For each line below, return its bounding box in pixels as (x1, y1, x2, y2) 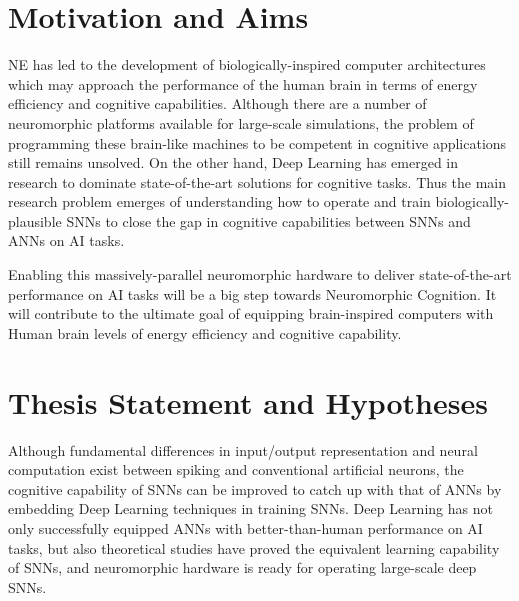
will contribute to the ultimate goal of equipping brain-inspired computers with (8, 303, 494, 324)
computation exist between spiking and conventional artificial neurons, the (8, 459, 464, 480)
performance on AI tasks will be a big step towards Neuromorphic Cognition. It (8, 283, 497, 304)
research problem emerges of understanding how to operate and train (8, 191, 431, 212)
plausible (8, 210, 62, 231)
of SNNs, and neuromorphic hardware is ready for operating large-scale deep (8, 557, 477, 578)
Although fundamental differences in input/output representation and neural (8, 439, 478, 460)
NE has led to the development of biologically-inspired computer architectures (8, 54, 486, 75)
